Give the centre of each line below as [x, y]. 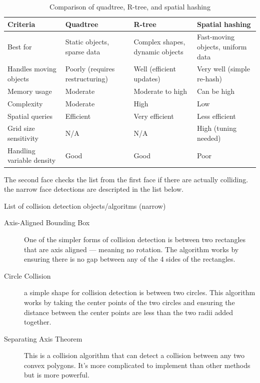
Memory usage [30, 91]
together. [38, 322]
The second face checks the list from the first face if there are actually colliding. [126, 179]
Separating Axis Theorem [43, 338]
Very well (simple [223, 69]
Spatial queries [30, 116]
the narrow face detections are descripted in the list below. [94, 189]
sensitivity [23, 138]
